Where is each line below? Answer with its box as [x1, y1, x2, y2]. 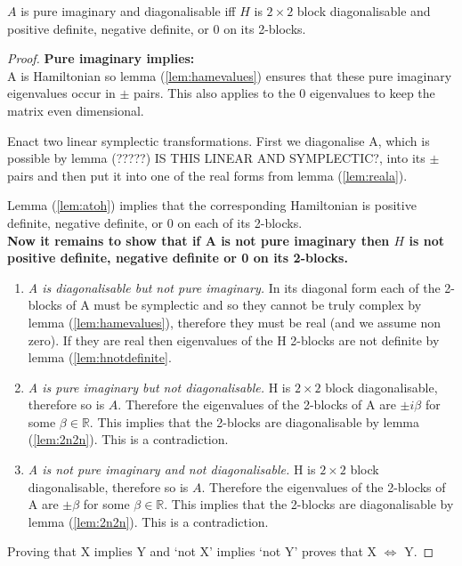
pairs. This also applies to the [134, 84, 296, 102]
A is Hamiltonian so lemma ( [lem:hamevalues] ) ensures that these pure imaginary [7, 66, 452, 85]
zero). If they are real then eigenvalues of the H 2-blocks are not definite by [28, 330, 440, 349]
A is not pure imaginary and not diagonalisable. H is [28, 460, 316, 479]
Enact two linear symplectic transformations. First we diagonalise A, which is [7, 131, 430, 150]
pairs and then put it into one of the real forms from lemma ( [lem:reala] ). [7, 166, 408, 184]
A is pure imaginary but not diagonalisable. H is [28, 377, 291, 396]
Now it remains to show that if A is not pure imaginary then [7, 230, 390, 249]
